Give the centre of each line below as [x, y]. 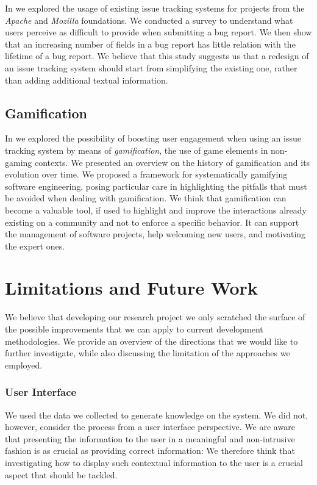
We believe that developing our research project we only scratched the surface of [155, 317]
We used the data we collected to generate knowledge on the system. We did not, [157, 415]
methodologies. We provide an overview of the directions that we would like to [151, 341]
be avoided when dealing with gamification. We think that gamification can [146, 198]
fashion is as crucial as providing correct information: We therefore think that [150, 451]
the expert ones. [35, 246]
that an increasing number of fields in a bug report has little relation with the [150, 44]
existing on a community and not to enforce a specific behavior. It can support [152, 222]
